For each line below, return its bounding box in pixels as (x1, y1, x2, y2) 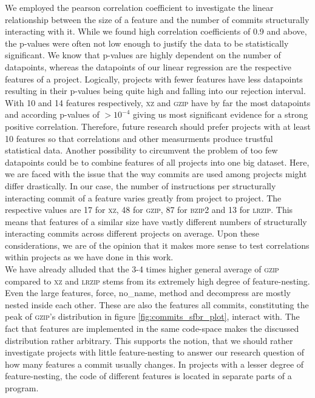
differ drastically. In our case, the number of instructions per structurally (5, 179, 276, 192)
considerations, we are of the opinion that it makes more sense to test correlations (5, 238, 310, 251)
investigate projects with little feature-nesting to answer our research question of (5, 346, 305, 359)
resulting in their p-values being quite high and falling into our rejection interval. (5, 84, 306, 97)
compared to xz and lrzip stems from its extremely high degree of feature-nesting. (5, 274, 310, 287)
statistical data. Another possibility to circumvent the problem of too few (5, 144, 278, 157)
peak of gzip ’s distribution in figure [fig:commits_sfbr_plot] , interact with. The (5, 310, 300, 323)
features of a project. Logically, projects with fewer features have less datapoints (5, 72, 303, 85)
